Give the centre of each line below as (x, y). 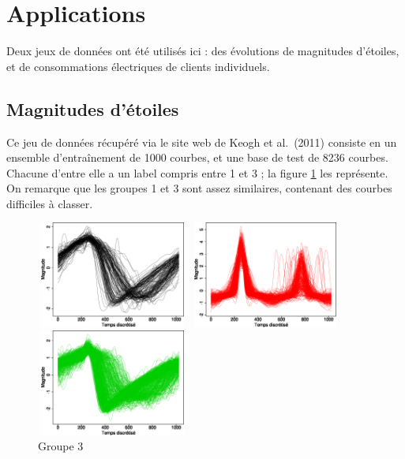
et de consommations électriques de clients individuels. (138, 66)
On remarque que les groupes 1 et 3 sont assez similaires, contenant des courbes (199, 188)
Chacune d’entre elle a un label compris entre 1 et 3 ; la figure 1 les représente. (197, 172)
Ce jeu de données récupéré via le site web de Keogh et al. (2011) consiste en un (202, 142)
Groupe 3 (61, 446)
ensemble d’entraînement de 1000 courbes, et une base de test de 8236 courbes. (197, 157)
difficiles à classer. (50, 203)
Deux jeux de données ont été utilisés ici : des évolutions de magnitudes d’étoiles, (203, 51)
